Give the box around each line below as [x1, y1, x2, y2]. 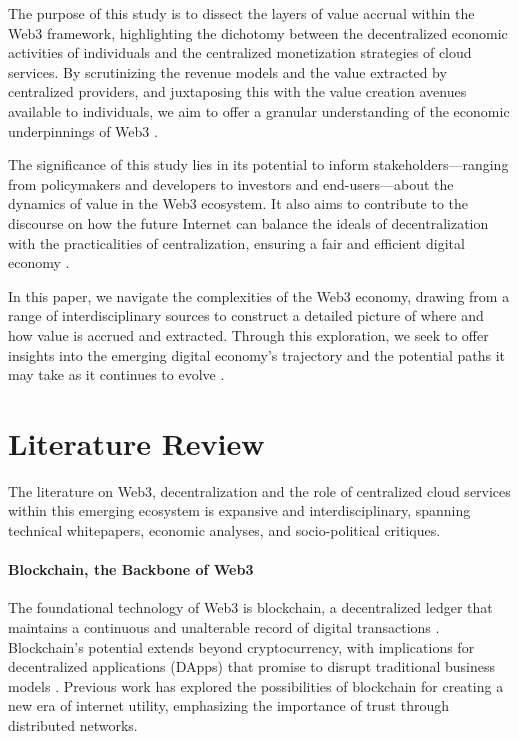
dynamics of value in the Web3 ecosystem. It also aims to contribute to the [8, 193, 469, 214]
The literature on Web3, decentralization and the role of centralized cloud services [8, 480, 511, 501]
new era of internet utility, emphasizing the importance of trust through [8, 695, 449, 716]
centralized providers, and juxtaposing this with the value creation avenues [8, 81, 467, 102]
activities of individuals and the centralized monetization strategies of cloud [8, 42, 472, 63]
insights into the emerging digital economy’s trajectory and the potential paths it [8, 344, 506, 365]
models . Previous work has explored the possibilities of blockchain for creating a [8, 675, 504, 696]
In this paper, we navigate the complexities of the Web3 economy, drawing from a [8, 285, 510, 306]
